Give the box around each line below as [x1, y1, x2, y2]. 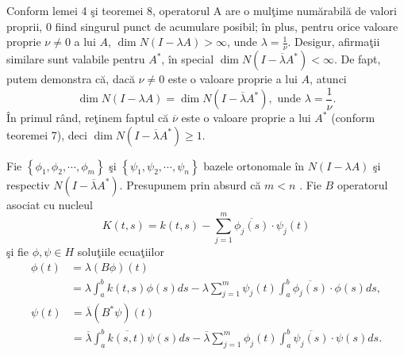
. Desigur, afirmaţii [287, 33, 380, 50]
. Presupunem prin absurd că [119, 176, 261, 193]
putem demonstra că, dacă [6, 71, 135, 87]
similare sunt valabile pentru [6, 51, 145, 67]
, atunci [310, 71, 347, 87]
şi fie [6, 243, 29, 260]
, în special [161, 51, 214, 67]
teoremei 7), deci [6, 126, 87, 143]
